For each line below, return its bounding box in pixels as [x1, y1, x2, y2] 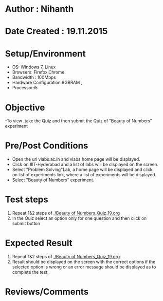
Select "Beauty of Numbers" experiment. [12, 177, 94, 183]
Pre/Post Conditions [5, 140, 89, 151]
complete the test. [12, 269, 49, 275]
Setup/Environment [5, 48, 86, 59]
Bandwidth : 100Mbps [12, 75, 56, 80]
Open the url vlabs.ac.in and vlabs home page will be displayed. [12, 156, 140, 162]
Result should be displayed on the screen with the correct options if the [12, 259, 156, 265]
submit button [12, 221, 40, 226]
